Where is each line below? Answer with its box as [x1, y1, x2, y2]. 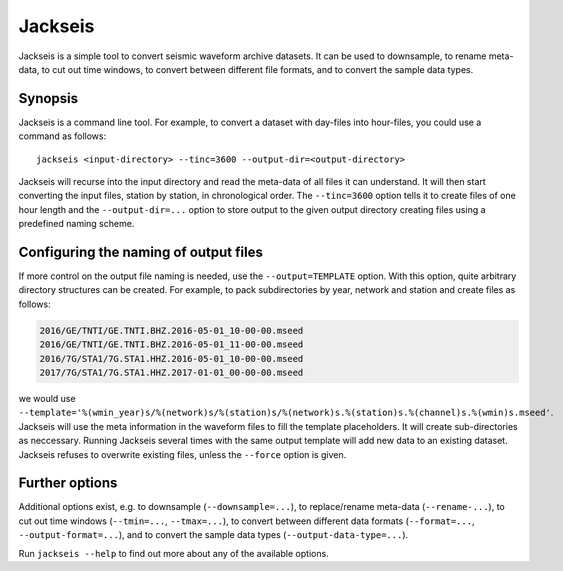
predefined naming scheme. [18, 218, 135, 230]
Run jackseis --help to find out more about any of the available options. [18, 547, 329, 559]
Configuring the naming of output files [18, 244, 264, 260]
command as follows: [18, 130, 107, 142]
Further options [18, 475, 118, 492]
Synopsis [18, 90, 79, 107]
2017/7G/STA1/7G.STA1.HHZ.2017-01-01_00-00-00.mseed [39, 367, 304, 379]
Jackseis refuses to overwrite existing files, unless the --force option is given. [18, 448, 347, 460]
